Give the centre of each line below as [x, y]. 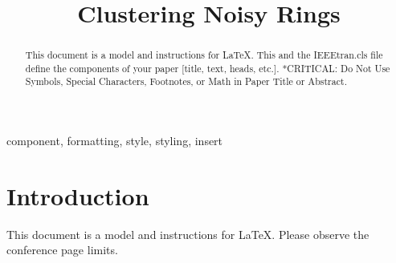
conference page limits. [62, 250]
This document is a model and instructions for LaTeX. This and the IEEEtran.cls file [204, 55]
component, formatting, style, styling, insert [115, 141]
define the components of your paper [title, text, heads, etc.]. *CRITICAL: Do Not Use [208, 68]
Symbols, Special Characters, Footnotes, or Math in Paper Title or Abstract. [186, 81]
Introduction [78, 195]
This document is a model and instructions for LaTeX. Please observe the [188, 234]
